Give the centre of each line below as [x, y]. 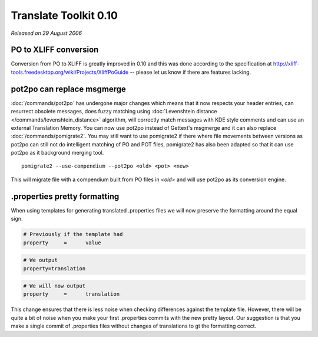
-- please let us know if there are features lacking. [191, 72]
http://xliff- [286, 64]
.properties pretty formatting [65, 196]
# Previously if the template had [73, 234]
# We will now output [54, 286]
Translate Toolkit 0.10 [64, 15]
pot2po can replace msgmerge [69, 89]
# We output [41, 260]
